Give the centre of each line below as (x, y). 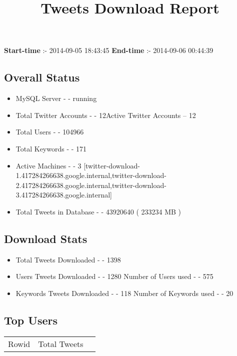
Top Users (31, 320)
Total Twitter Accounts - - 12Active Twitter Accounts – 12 (106, 115)
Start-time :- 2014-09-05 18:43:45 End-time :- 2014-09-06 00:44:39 (109, 50)
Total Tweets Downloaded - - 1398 (68, 259)
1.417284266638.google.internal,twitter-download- (91, 175)
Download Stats (46, 238)
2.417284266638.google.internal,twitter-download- (91, 185)
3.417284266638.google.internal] (64, 195)
